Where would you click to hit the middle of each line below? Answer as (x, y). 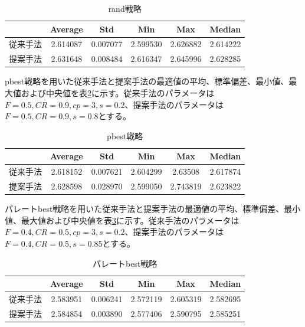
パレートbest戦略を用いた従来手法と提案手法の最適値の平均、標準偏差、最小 (153, 209)
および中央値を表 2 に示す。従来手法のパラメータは (118, 92)
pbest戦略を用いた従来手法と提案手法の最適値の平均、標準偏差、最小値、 (147, 81)
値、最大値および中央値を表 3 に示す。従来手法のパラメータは (122, 220)
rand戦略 (125, 8)
